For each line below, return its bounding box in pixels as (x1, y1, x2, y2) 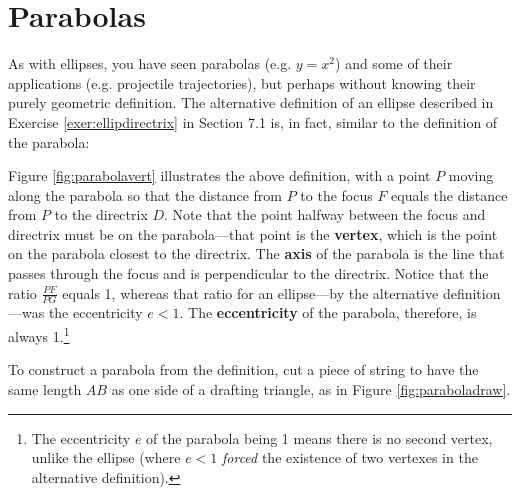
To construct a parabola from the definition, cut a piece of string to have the (8, 359, 479, 380)
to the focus (300, 184, 373, 205)
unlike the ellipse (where (31, 447, 181, 468)
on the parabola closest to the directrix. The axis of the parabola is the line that (8, 243, 505, 264)
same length (8, 378, 82, 399)
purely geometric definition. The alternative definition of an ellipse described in (8, 92, 494, 113)
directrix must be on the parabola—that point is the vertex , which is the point (8, 223, 498, 244)
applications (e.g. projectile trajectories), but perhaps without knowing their (8, 72, 476, 93)
